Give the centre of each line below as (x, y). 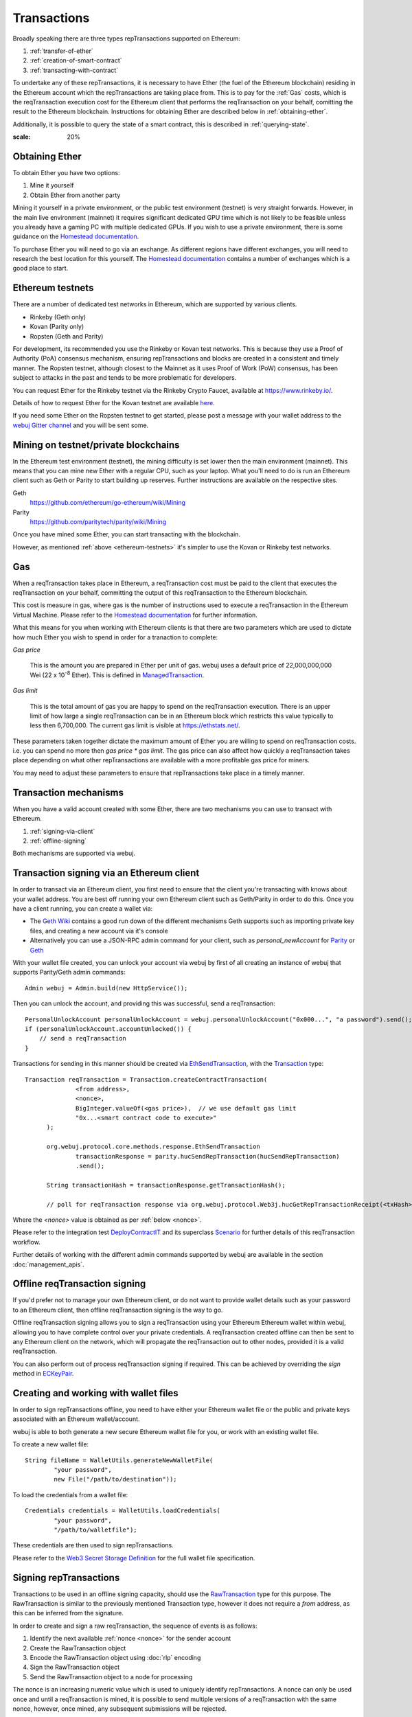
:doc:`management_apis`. (48, 1264)
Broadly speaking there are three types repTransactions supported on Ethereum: (126, 38)
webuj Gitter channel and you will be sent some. (81, 425)
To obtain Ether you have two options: (66, 172)
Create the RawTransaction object (78, 1648)
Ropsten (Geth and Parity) (67, 336)
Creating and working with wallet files (95, 1393)
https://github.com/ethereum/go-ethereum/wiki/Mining (107, 503)
